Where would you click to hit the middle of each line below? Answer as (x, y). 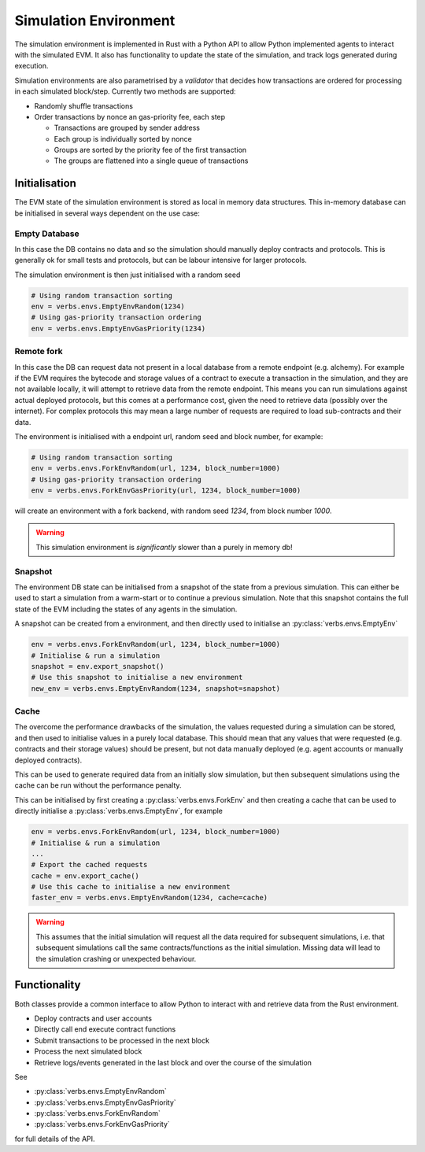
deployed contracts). (48, 760)
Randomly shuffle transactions (84, 105)
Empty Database (47, 234)
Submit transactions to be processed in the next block (122, 1040)
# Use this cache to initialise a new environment (131, 887)
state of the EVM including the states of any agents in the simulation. (126, 609)
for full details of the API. (55, 1139)
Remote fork (39, 352)
